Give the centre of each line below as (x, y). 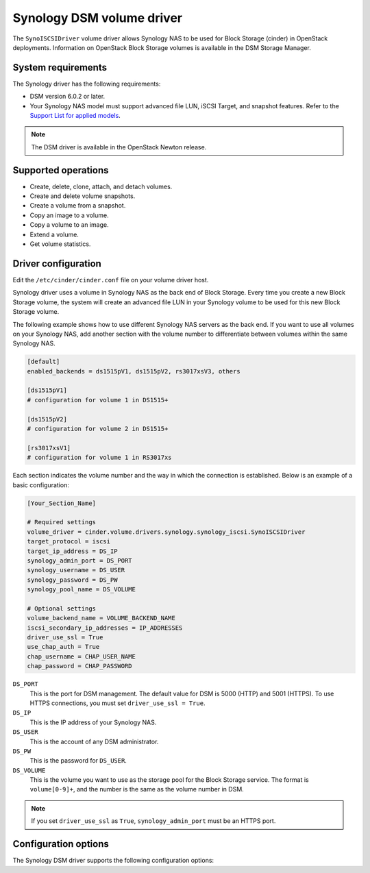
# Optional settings (61, 608)
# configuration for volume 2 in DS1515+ (98, 429)
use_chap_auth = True (63, 647)
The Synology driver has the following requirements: (87, 84)
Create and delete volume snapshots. (83, 196)
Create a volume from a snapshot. (78, 206)
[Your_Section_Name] (61, 503)
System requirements (60, 67)
